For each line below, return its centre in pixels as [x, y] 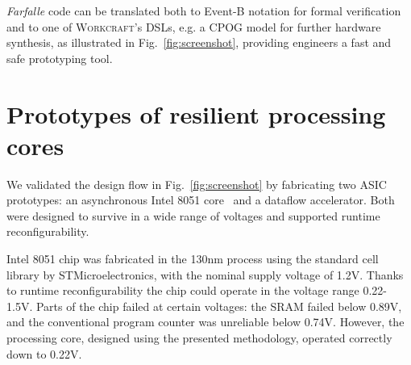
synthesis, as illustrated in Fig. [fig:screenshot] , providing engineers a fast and [199, 42]
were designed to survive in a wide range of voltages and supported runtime [193, 215]
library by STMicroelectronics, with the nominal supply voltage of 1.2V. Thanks [205, 274]
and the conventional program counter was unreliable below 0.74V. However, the [205, 322]
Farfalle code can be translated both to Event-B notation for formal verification [204, 10]
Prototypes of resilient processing [196, 113]
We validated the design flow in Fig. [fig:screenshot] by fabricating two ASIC [197, 184]
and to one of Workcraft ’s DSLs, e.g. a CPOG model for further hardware [194, 26]
